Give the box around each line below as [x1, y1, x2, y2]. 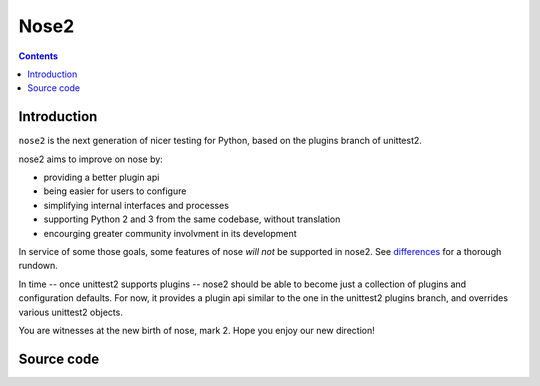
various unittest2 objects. [18, 306, 124, 318]
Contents [18, 50, 59, 62]
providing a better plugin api [43, 171, 160, 184]
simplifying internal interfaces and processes [43, 199, 230, 211]
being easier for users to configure [43, 185, 187, 197]
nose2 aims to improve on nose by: [18, 153, 164, 165]
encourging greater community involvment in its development [43, 227, 297, 239]
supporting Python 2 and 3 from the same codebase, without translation [43, 213, 341, 225]
